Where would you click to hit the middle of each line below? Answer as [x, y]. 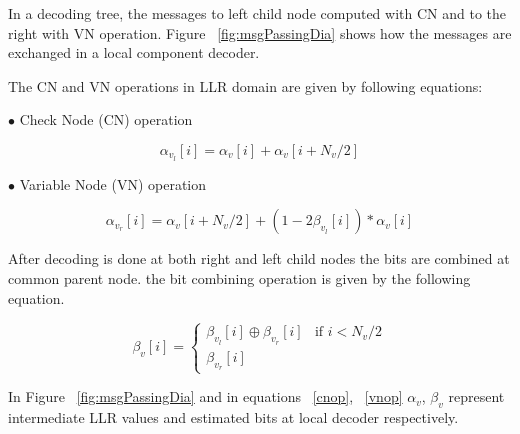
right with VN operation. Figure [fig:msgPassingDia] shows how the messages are [260, 32]
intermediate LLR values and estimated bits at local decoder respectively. [233, 416]
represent [476, 396]
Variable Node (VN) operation [113, 183]
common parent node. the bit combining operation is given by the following [239, 278]
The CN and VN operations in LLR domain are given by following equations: [245, 85]
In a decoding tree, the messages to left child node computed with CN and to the [257, 13]
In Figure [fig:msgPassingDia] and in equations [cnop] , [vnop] [205, 396]
